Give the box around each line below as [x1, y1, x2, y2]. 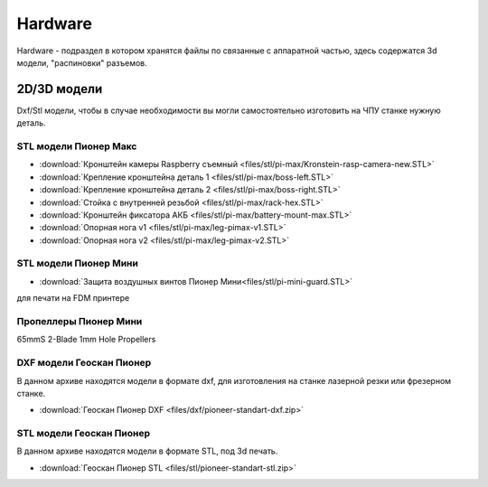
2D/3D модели [16, 81, 103, 97]
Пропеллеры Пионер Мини [16, 315, 143, 328]
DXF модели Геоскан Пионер [16, 357, 152, 370]
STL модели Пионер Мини [16, 258, 139, 270]
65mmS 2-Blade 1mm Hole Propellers [16, 334, 156, 345]
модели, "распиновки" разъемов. [16, 57, 148, 68]
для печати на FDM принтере [16, 293, 130, 304]
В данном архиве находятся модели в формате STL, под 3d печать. [16, 445, 278, 456]
